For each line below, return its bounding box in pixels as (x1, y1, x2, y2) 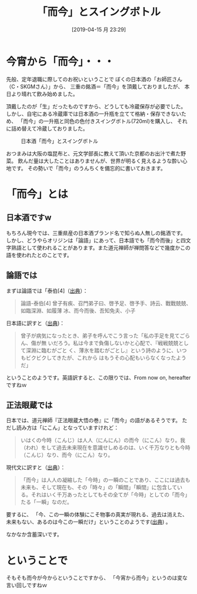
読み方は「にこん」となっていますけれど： (16, 424, 119, 432)
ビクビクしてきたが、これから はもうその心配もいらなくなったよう (25, 354, 186, 361)
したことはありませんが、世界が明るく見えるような (48, 157, 172, 164)
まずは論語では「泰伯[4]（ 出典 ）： (6, 287, 88, 294)
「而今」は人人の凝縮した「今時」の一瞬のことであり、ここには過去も (20, 476, 191, 483)
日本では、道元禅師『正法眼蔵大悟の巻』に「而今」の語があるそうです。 (6, 417, 181, 424)
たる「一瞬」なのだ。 (20, 499, 72, 506)
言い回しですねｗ (6, 582, 48, 589)
